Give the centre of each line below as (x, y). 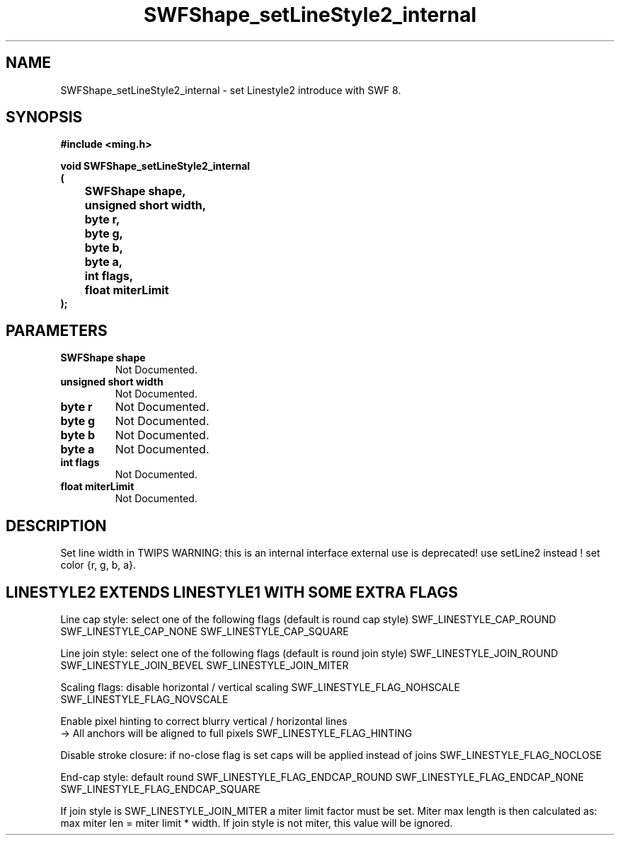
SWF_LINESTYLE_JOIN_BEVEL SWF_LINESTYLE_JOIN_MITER (205, 665)
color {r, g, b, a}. (98, 565)
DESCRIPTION (56, 526)
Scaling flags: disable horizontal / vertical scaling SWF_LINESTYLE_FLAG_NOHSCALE (260, 687)
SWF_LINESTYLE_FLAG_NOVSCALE (144, 699)
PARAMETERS (57, 330)
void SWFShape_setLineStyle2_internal (155, 166)
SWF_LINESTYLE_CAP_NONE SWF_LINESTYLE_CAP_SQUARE (205, 631)
